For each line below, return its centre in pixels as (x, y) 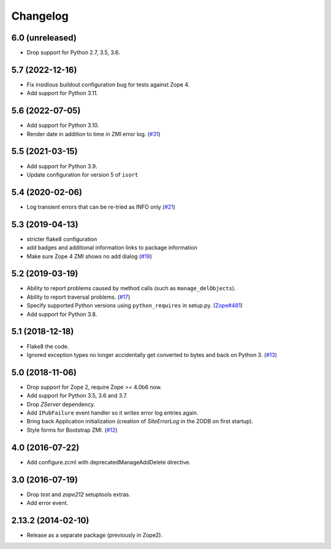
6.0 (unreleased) (44, 38)
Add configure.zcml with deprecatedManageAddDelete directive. (109, 462)
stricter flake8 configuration (62, 239)
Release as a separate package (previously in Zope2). (94, 535)
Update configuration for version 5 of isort (82, 174)
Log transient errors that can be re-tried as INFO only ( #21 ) (101, 207)
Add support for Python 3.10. (63, 125)
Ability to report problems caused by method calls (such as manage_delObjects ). (131, 288)
